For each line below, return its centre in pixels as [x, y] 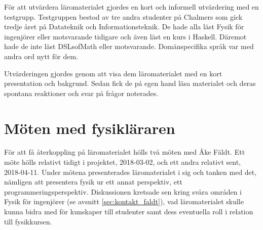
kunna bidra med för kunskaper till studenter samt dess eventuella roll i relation [129, 212]
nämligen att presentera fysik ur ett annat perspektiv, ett [93, 182]
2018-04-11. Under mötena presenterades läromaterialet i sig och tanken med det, [130, 172]
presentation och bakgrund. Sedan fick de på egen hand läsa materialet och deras [130, 83]
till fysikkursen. [28, 221]
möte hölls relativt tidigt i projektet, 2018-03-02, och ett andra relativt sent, [122, 162]
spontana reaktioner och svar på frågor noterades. [81, 93]
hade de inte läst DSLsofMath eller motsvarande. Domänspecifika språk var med [129, 46]
